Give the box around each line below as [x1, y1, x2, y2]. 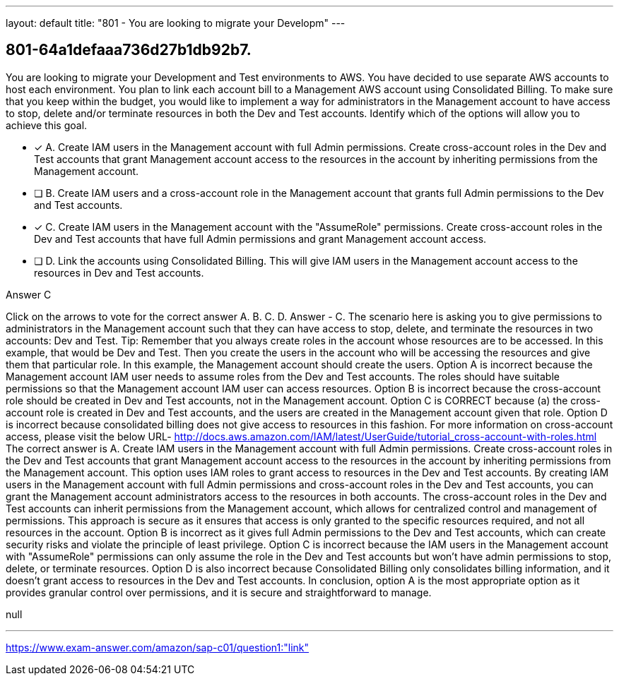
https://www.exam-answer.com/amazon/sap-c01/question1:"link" [6, 641, 309, 653]
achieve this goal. [6, 119, 88, 131]
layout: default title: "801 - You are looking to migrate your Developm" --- [6, 17, 346, 29]
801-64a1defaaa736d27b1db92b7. [6, 41, 252, 59]
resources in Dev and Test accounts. [34, 266, 204, 279]
